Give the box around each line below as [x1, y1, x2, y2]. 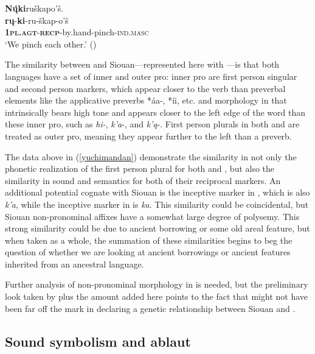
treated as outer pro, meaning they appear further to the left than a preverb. [5, 129, 292, 142]
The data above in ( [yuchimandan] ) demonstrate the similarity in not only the [5, 150, 297, 163]
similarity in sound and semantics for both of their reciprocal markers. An [5, 174, 281, 186]
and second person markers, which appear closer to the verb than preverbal [5, 82, 286, 94]
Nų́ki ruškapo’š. [5, 2, 64, 14]
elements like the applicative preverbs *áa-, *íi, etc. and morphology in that [5, 94, 287, 107]
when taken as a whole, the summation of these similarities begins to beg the [5, 233, 292, 246]
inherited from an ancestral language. [5, 257, 144, 270]
